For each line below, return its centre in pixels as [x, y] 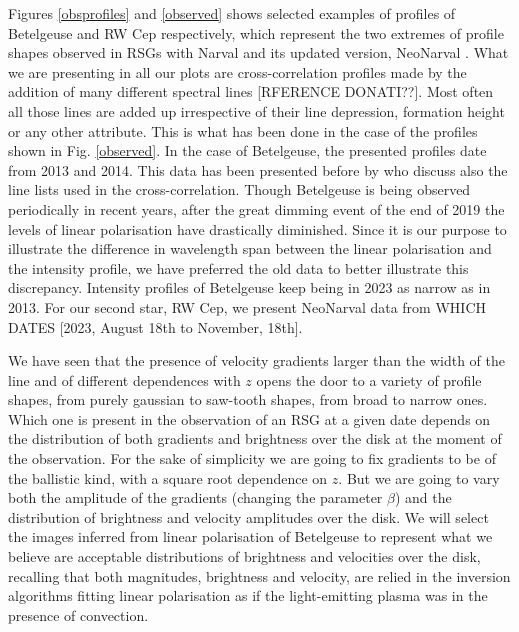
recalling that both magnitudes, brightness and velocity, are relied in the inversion [259, 575]
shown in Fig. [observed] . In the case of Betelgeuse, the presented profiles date [247, 150]
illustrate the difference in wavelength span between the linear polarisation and [250, 248]
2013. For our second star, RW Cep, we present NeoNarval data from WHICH [247, 306]
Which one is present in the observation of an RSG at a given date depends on [249, 418]
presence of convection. [78, 614]
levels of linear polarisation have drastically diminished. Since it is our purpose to [257, 228]
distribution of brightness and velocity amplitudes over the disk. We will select [248, 516]
